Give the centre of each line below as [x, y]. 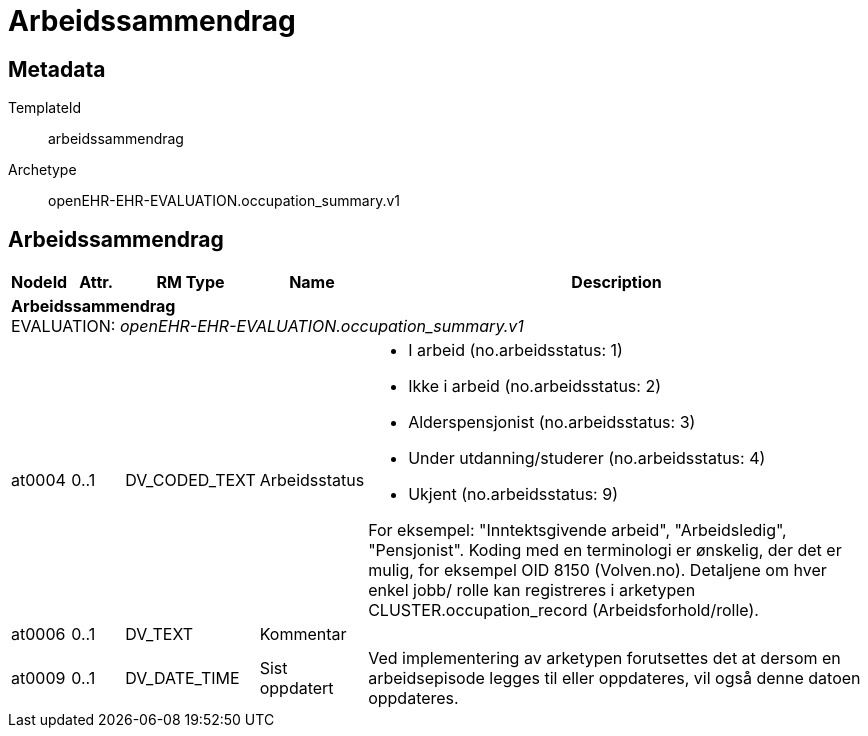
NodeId [39, 282]
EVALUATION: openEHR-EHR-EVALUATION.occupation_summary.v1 [267, 326]
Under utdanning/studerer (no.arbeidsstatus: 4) [587, 458]
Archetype [42, 170]
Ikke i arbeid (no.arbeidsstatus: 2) [534, 386]
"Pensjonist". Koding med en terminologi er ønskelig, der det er [605, 550]
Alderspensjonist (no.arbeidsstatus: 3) [552, 422]
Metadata [57, 69]
